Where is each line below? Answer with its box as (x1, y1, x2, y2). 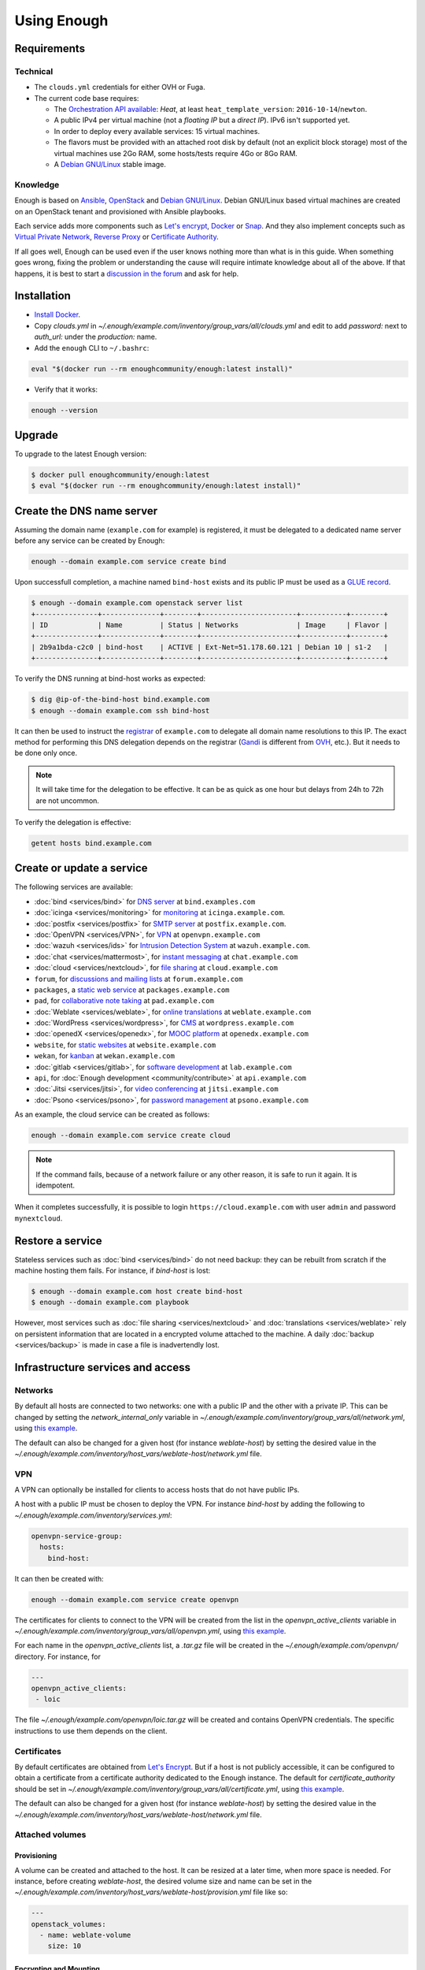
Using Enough (14, 12, 109, 29)
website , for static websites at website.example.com (34, 1040, 216, 1050)
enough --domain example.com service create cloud (31, 1131, 231, 1140)
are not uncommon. (35, 796, 100, 805)
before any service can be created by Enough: (14, 536, 165, 545)
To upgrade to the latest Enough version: (14, 449, 147, 459)
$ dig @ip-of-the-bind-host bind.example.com (31, 695, 210, 704)
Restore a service (14, 1234, 102, 1247)
